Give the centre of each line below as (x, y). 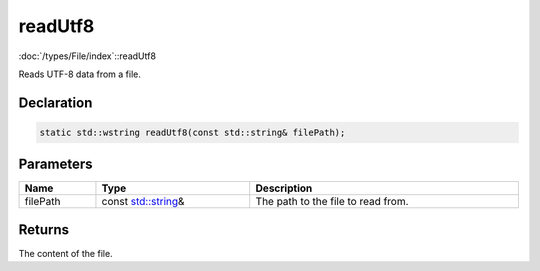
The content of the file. (66, 253)
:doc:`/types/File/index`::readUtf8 (87, 56)
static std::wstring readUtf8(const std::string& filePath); (192, 132)
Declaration (55, 102)
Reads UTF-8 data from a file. (80, 74)
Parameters (55, 164)
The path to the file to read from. (332, 202)
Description (284, 188)
